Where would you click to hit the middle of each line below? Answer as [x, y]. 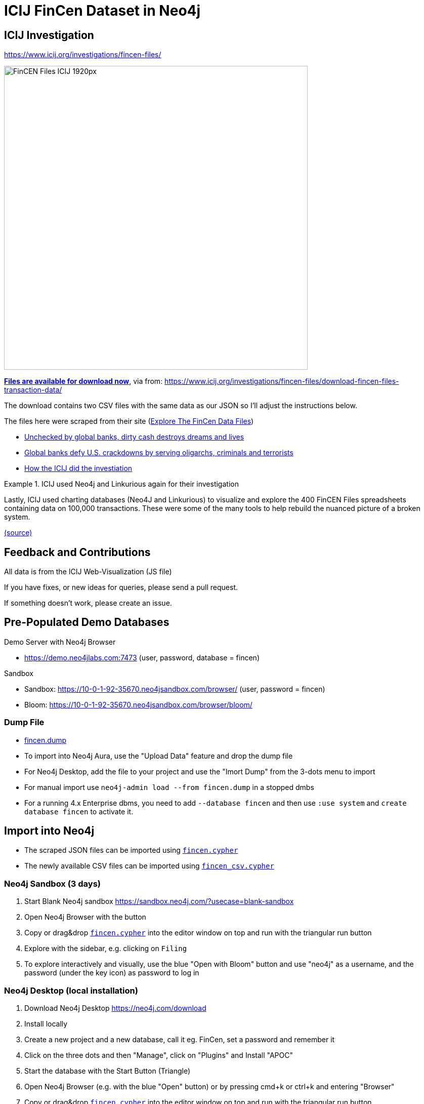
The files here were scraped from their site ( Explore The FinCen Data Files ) [129, 421]
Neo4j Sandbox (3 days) [53, 883]
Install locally [46, 1023]
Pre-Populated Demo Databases [87, 622]
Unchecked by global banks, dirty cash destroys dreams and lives [134, 437]
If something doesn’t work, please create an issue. [88, 603]
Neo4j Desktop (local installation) [71, 990]
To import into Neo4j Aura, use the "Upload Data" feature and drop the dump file [159, 756]
